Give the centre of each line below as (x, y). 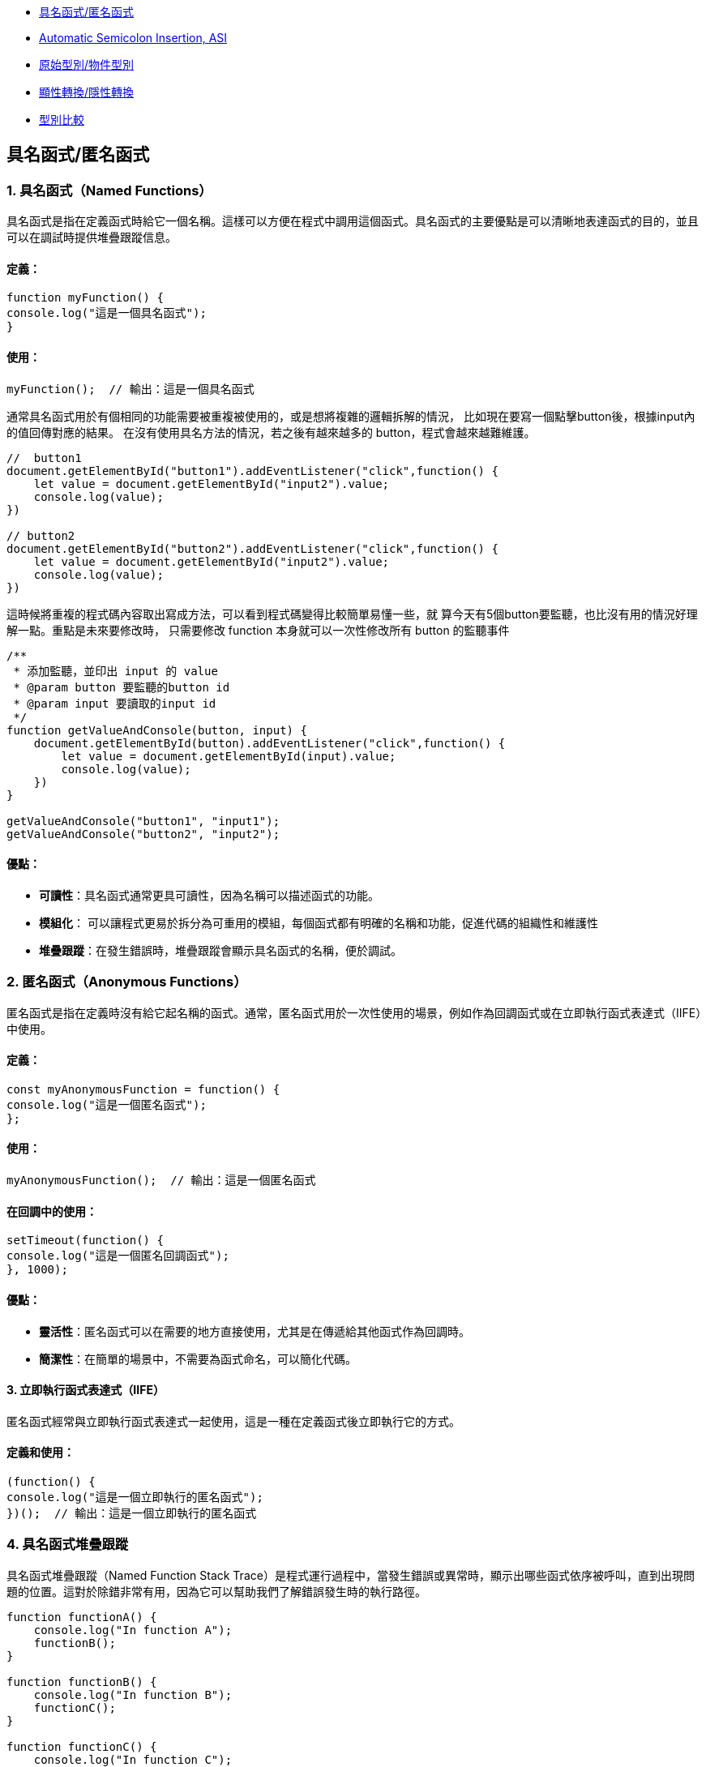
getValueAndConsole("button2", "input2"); (143, 834)
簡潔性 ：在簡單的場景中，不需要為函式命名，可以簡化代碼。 (198, 1358)
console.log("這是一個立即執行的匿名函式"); (135, 1497)
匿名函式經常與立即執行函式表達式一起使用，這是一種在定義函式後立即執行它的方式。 (233, 1421)
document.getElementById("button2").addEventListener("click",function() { (252, 548)
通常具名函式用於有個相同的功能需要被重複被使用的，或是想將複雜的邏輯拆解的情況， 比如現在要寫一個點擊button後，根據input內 (351, 416)
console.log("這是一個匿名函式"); (107, 1104)
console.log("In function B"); (133, 1694)
